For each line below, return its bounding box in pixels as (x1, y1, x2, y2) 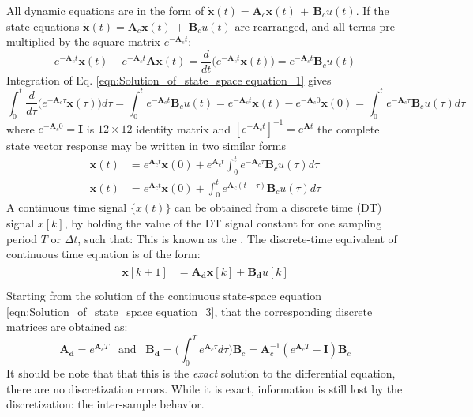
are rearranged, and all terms (235, 17, 376, 34)
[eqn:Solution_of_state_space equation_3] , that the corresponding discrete (6, 302, 373, 319)
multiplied (6, 33, 55, 50)
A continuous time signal (6, 199, 127, 216)
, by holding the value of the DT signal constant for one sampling (64, 215, 382, 231)
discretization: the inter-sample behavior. (6, 396, 205, 412)
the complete (317, 120, 380, 137)
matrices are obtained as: (6, 318, 128, 335)
